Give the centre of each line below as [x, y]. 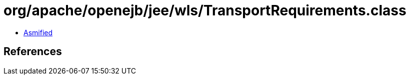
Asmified [38, 32]
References [33, 52]
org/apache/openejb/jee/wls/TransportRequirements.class [205, 10]
